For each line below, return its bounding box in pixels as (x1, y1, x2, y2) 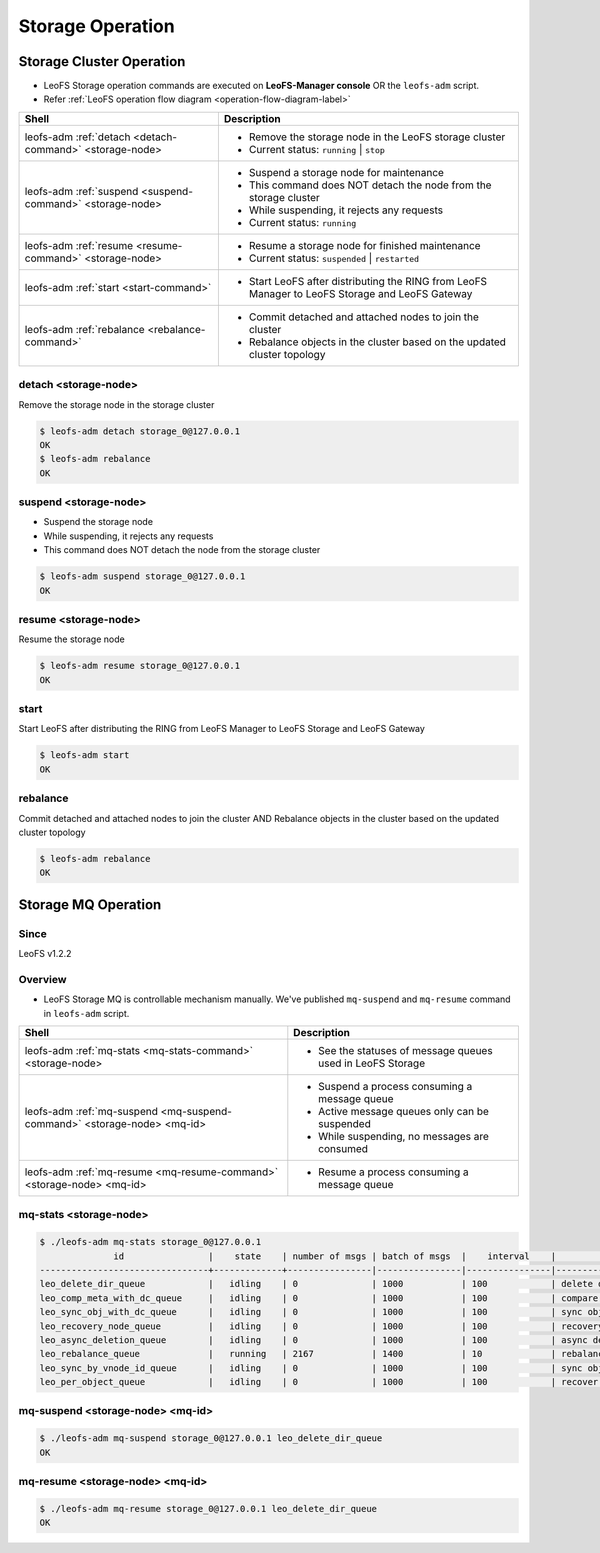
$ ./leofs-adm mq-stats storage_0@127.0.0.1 (39, 1236, 262, 1248)
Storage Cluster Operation (18, 53, 186, 70)
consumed (318, 1142, 369, 1156)
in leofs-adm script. (43, 1007, 130, 1019)
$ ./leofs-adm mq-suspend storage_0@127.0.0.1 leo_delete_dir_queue (39, 1433, 383, 1444)
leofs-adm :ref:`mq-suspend (24, 1105, 159, 1119)
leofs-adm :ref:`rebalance (24, 322, 145, 336)
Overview (18, 972, 67, 986)
